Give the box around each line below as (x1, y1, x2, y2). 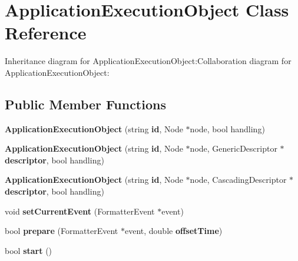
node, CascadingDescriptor (190, 173, 287, 186)
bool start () (5, 244, 52, 256)
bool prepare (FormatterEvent (5, 225, 118, 237)
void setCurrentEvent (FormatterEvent (5, 205, 155, 217)
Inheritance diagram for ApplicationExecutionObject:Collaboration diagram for (5, 55, 292, 67)
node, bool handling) (190, 122, 265, 135)
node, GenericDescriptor (190, 142, 277, 155)
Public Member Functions (5, 95, 166, 113)
